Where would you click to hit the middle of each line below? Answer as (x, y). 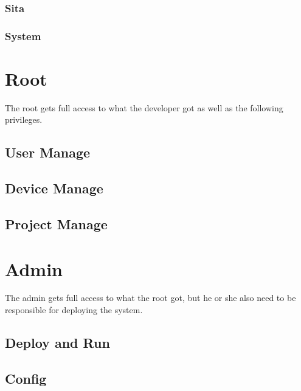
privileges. (24, 119)
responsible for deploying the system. (74, 310)
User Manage (48, 152)
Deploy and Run (57, 343)
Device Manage (54, 188)
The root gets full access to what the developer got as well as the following (144, 107)
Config (26, 378)
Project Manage (56, 223)
